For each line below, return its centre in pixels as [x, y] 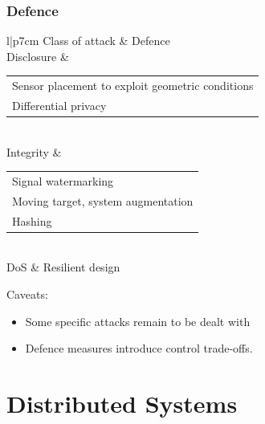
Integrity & [34, 151]
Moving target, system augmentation [103, 200]
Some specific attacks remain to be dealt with [138, 321]
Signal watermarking [63, 181]
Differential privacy [59, 105]
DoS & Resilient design [63, 267]
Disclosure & [38, 56]
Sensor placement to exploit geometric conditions [133, 86]
